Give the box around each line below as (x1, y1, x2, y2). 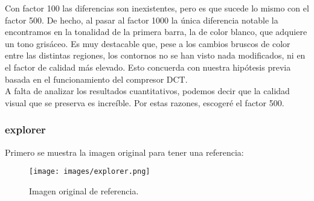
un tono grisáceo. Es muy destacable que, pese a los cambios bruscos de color (5, 37, 290, 49)
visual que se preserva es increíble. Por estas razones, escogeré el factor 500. (5, 96, 284, 109)
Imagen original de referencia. (29, 184, 139, 197)
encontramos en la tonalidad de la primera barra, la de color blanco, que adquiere (5, 25, 307, 38)
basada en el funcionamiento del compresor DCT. (5, 72, 188, 85)
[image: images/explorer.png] (29, 167, 150, 176)
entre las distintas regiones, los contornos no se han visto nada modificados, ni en (5, 49, 306, 62)
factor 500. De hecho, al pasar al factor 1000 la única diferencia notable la (5, 13, 278, 26)
